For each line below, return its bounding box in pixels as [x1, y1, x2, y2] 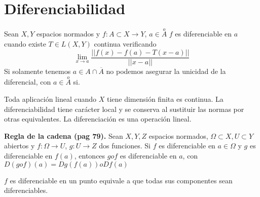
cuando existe [4, 38, 46, 49]
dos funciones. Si [99, 140, 151, 151]
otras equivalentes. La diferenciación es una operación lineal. [4, 113, 192, 124]
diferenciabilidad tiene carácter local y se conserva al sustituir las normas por [4, 103, 244, 114]
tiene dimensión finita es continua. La [106, 94, 224, 104]
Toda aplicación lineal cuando [4, 94, 97, 104]
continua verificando [94, 38, 157, 49]
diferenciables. [4, 185, 48, 195]
